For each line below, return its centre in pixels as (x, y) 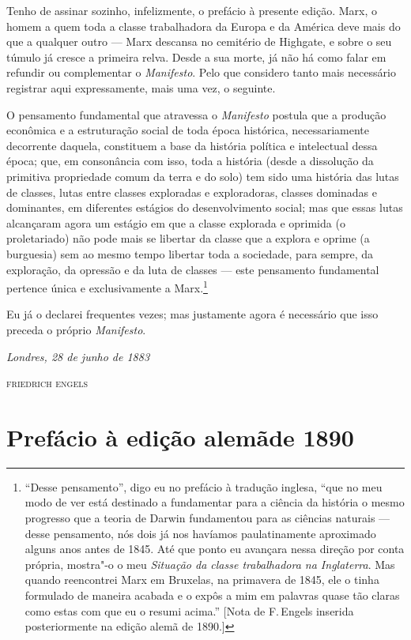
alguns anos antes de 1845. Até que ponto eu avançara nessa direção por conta (215, 549)
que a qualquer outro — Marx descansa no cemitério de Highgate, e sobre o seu (199, 41)
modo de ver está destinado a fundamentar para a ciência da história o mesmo (215, 502)
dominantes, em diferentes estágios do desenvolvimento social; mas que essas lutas (205, 207)
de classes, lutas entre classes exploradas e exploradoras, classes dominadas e (192, 192)
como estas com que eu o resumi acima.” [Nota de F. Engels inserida (189, 610)
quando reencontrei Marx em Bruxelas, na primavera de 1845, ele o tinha (202, 580)
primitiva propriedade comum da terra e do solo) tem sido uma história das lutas (203, 176)
